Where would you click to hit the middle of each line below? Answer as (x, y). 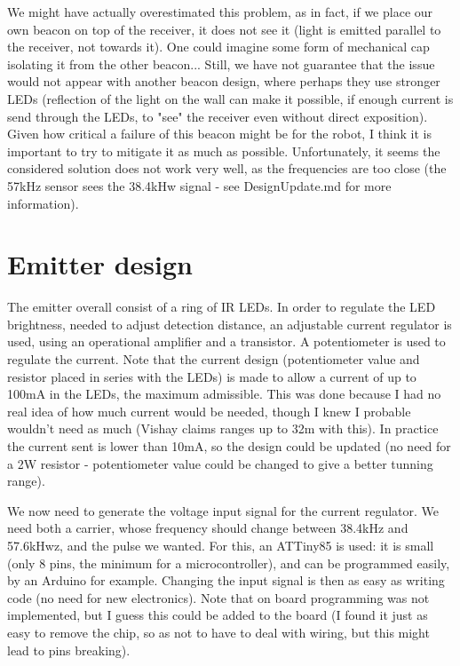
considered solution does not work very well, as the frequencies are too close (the (227, 168)
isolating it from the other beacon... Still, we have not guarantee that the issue (221, 63)
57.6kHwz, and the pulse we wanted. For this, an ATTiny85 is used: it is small (221, 545)
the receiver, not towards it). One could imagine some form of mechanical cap (218, 47)
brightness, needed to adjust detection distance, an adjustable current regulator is (230, 324)
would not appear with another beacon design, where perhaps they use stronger (224, 81)
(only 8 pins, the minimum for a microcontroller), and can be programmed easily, (229, 563)
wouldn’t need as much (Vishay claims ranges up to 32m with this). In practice (223, 428)
